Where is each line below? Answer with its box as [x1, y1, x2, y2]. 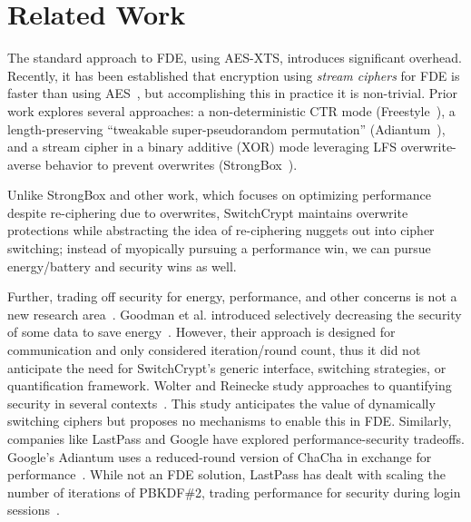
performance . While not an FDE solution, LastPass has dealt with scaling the [7, 465, 446, 484]
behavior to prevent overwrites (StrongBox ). [44, 154, 298, 173]
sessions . [7, 500, 60, 519]
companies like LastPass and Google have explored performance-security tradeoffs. [7, 429, 465, 448]
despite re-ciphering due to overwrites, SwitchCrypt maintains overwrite [7, 202, 408, 222]
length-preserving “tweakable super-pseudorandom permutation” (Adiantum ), [7, 119, 446, 138]
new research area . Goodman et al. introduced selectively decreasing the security [7, 304, 462, 323]
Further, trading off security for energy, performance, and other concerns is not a [7, 287, 457, 306]
